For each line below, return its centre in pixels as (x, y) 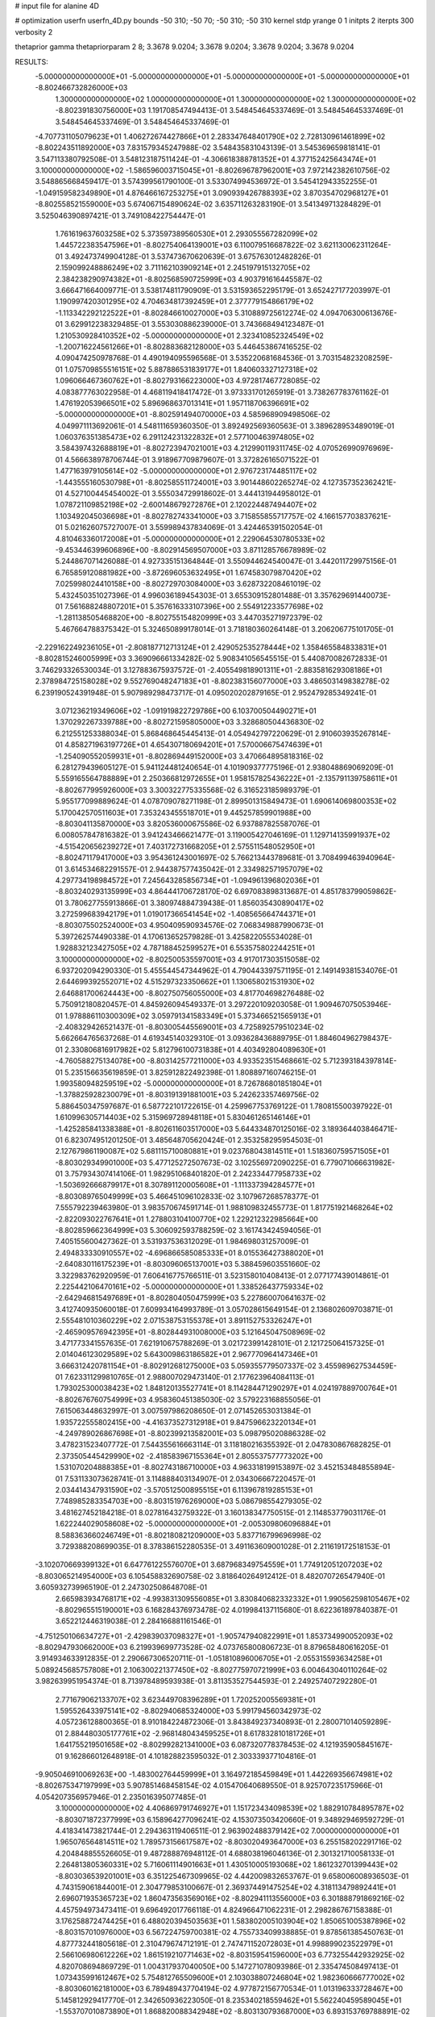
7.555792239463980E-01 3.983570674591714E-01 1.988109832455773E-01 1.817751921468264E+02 (224, 1208)
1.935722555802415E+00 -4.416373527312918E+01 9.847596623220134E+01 (186, 1422)
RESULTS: (31, 61)
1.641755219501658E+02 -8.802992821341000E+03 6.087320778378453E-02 (186, 1745)
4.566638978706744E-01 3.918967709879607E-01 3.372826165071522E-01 (192, 459)
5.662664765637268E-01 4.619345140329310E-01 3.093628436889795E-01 (184, 1038)
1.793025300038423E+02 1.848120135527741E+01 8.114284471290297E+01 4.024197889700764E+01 (226, 1389)
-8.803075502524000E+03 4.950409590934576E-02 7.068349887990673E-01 (189, 925)
